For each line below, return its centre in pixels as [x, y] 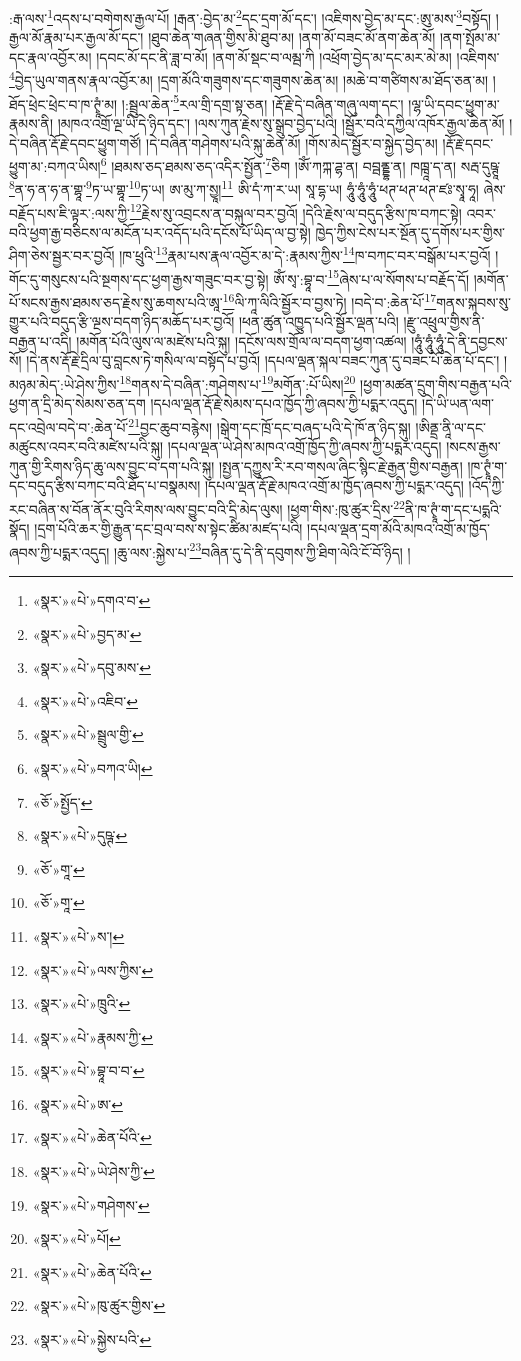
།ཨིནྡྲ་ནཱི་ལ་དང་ [450, 426]
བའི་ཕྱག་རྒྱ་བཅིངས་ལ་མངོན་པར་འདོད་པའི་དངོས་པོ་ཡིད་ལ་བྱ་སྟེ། [160, 231]
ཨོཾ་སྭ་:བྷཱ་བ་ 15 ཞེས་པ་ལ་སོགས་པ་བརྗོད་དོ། [371, 277]
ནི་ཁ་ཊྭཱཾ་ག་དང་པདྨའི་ [453, 508]
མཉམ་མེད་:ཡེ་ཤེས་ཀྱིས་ [64, 383]
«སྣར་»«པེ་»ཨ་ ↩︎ [77, 1103]
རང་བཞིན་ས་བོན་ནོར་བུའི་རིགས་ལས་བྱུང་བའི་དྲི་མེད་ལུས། [146, 508]
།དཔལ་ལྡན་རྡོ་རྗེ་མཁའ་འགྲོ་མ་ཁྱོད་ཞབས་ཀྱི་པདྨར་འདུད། [334, 485]
